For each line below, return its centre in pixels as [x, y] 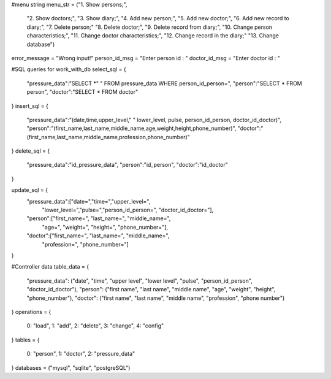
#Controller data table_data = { [50, 267]
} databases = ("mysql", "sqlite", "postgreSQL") [71, 367]
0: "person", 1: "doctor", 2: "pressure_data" [81, 354]
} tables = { [25, 340]
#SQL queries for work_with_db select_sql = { [69, 69]
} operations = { [31, 312]
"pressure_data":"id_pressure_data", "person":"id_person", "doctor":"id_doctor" [127, 165]
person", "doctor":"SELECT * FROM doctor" [82, 92]
